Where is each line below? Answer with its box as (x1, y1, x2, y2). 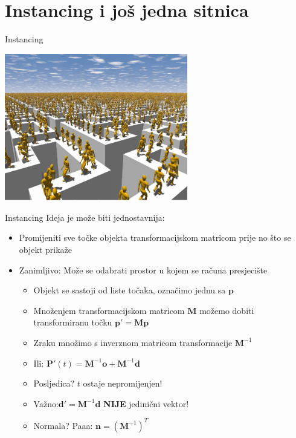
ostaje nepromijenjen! (83, 377, 162, 390)
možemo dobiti (199, 304, 254, 316)
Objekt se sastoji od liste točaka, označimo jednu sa (33, 284, 226, 296)
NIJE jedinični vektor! (103, 397, 189, 410)
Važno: (33, 397, 59, 410)
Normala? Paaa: (33, 419, 93, 431)
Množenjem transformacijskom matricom (33, 304, 185, 316)
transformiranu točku (33, 316, 112, 328)
